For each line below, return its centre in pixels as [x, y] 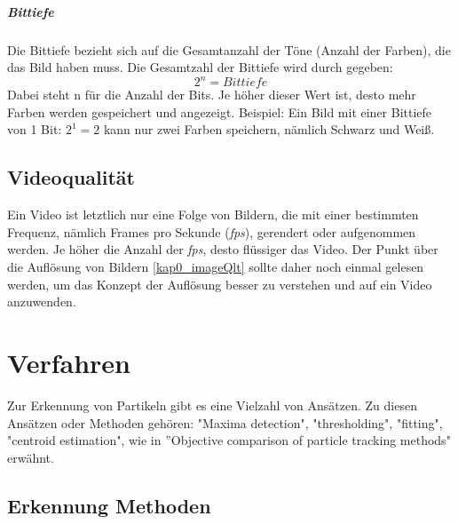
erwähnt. [31, 457]
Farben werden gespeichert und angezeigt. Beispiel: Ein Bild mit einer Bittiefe [220, 111]
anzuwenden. [42, 302]
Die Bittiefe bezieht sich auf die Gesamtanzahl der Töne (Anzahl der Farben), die [229, 49]
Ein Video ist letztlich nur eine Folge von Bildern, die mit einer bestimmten [213, 214]
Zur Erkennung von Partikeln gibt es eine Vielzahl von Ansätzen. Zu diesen [212, 405]
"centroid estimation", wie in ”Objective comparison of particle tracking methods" [229, 440]
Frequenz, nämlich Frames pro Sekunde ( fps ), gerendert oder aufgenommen [212, 231]
